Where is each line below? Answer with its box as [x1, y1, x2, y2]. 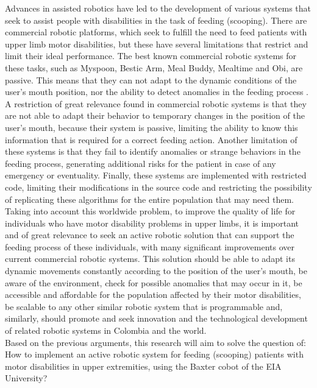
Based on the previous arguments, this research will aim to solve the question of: [5, 336, 306, 348]
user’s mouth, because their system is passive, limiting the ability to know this [5, 121, 298, 133]
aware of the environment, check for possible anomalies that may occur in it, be [5, 276, 302, 289]
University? [5, 372, 48, 384]
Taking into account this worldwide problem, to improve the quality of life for [5, 205, 296, 217]
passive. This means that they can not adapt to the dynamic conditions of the [5, 73, 297, 86]
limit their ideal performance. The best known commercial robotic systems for [5, 49, 297, 62]
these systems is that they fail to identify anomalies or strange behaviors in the [5, 145, 301, 158]
